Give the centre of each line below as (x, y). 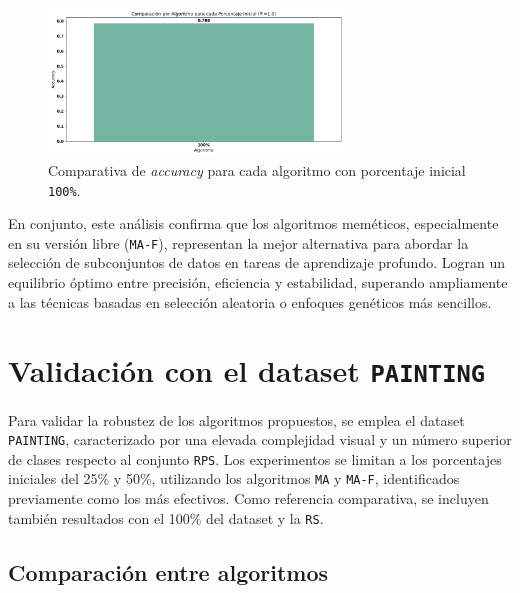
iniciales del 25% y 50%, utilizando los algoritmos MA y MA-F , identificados (234, 478)
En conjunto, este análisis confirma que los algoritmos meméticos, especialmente (253, 223)
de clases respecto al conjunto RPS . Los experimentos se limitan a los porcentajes (255, 458)
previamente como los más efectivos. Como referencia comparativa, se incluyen (248, 498)
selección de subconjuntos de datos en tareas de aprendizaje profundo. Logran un (256, 262)
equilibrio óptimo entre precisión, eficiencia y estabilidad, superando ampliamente (258, 282)
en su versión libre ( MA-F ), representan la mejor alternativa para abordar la (238, 242)
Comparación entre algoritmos (168, 571)
